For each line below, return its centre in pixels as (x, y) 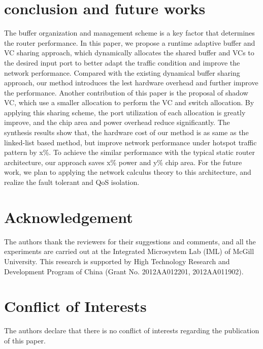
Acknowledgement (69, 217)
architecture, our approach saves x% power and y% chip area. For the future (123, 162)
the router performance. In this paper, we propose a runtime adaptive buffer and (130, 42)
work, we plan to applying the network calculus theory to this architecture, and (128, 172)
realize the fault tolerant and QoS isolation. (72, 182)
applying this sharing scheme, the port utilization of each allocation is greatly (125, 112)
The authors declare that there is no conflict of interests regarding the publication (132, 330)
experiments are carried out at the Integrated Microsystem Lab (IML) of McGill (129, 251)
